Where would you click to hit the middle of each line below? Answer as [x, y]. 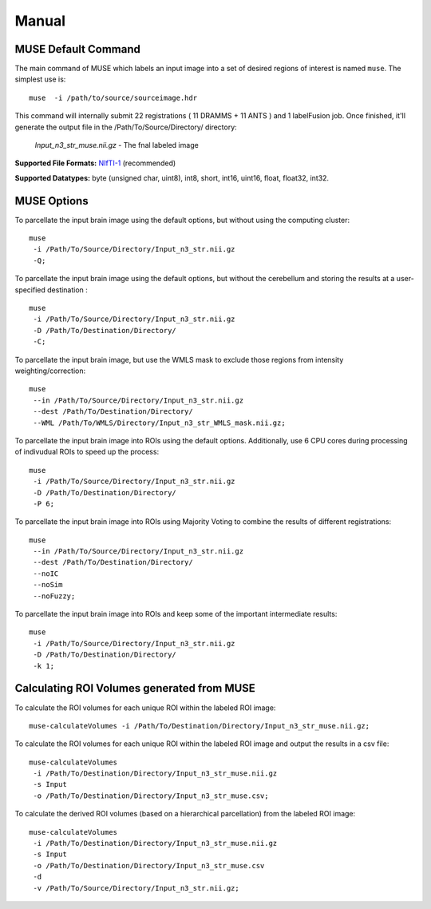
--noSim [48, 585]
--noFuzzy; [54, 596]
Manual [40, 21]
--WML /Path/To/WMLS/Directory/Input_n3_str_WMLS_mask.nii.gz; [160, 423]
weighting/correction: [50, 371]
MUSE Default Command [78, 49]
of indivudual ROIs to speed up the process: [87, 452]
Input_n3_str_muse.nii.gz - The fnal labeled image [117, 145]
